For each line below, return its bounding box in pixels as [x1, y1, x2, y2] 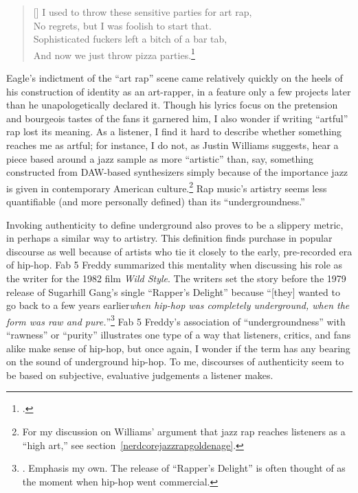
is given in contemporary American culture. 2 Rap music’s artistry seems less [6, 179, 327, 195]
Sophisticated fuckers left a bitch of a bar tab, [33, 32, 227, 46]
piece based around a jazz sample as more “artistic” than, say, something [6, 151, 313, 165]
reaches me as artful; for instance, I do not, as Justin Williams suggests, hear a [6, 138, 339, 152]
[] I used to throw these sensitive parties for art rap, [33, 5, 252, 19]
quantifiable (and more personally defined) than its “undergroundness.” [6, 194, 305, 209]
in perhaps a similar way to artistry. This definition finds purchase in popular [6, 231, 333, 245]
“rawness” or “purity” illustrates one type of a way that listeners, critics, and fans [6, 328, 351, 342]
